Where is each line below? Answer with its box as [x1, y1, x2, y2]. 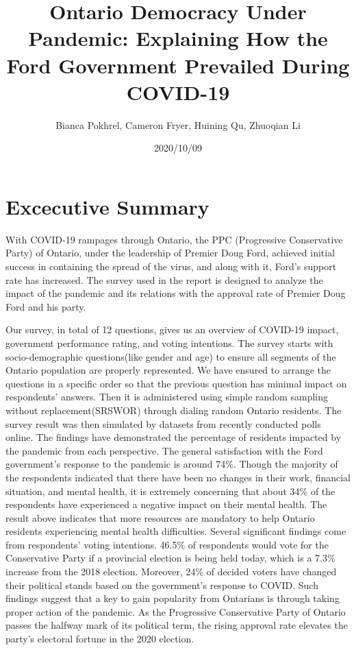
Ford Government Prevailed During [6, 51, 350, 79]
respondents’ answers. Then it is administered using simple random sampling [5, 389, 329, 404]
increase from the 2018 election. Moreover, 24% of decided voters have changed [5, 564, 337, 579]
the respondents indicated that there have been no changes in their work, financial [5, 470, 351, 484]
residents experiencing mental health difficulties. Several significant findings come [5, 524, 346, 538]
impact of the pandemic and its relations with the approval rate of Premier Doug [5, 286, 346, 300]
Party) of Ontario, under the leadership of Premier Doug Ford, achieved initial [5, 245, 335, 260]
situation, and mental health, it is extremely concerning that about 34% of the [5, 483, 335, 498]
